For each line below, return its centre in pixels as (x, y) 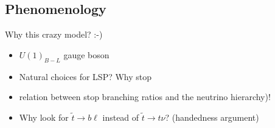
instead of (121, 117)
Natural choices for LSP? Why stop (85, 76)
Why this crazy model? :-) (54, 34)
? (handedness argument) (212, 117)
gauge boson (86, 54)
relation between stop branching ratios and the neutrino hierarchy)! (145, 97)
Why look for (44, 117)
